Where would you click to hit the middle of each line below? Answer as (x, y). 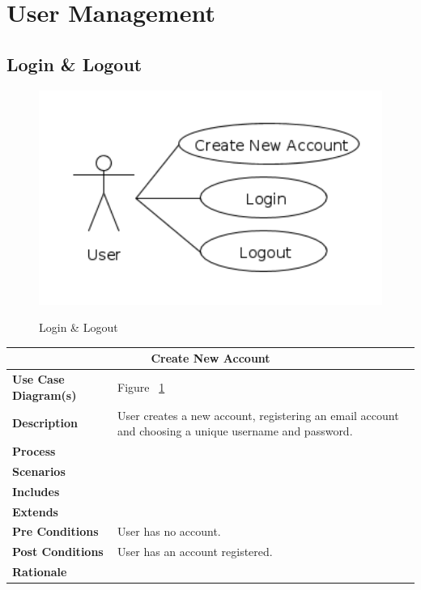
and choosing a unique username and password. (235, 431)
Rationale (40, 572)
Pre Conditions (55, 531)
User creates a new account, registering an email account (258, 415)
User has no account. (169, 531)
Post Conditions (58, 552)
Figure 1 (141, 386)
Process (34, 450)
